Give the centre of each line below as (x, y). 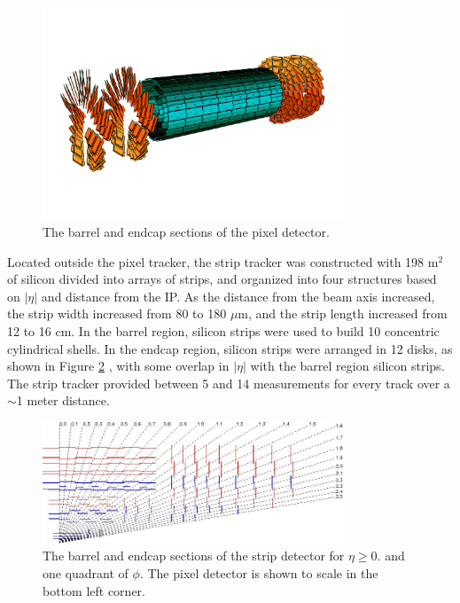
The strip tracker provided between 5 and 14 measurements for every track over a (229, 383)
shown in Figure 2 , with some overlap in (118, 366)
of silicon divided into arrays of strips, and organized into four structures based (222, 279)
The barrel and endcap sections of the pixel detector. (186, 232)
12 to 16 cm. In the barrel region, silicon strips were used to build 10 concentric (223, 331)
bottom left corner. (94, 590)
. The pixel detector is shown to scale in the (259, 573)
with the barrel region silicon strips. (347, 366)
